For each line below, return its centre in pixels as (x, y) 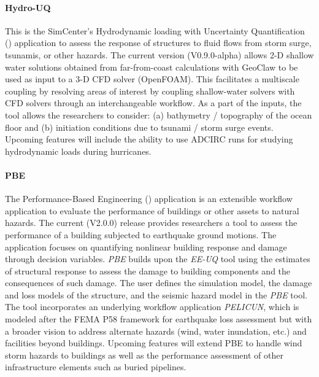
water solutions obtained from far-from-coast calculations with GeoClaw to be (152, 67)
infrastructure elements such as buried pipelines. (96, 367)
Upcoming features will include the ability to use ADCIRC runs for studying (149, 139)
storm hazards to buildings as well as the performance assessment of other (144, 355)
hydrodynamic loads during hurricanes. (78, 151)
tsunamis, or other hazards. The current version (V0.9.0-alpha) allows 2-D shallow (159, 54)
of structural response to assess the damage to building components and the (148, 270)
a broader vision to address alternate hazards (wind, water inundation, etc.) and (156, 331)
